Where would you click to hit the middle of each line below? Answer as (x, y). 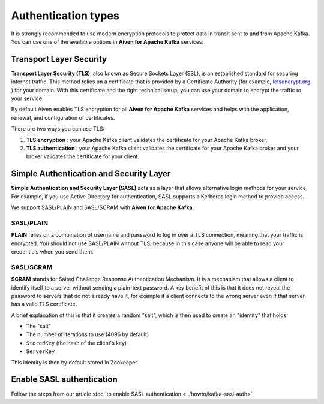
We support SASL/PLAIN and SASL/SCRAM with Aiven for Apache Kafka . (103, 207)
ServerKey (40, 352)
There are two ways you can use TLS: (58, 129)
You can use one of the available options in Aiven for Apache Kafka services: (107, 41)
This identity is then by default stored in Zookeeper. (75, 362)
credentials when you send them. (52, 251)
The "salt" (38, 326)
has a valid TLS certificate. (44, 304)
